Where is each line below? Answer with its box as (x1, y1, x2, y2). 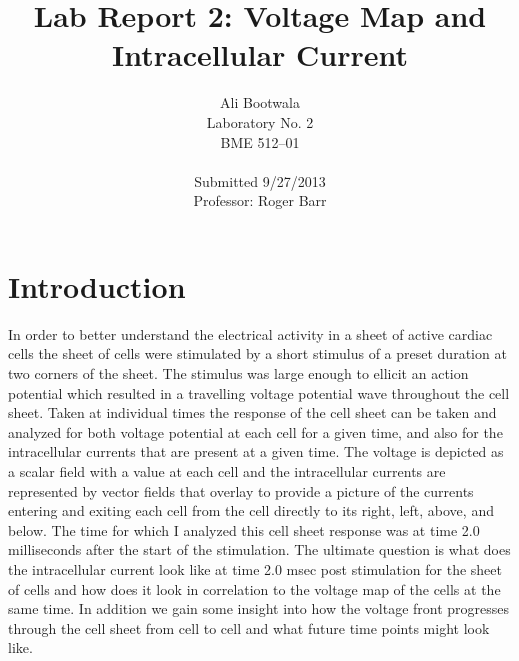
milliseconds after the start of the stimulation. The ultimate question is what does (8, 539, 511, 560)
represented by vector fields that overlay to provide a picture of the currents (8, 480, 474, 501)
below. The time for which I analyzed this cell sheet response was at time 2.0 (8, 519, 480, 540)
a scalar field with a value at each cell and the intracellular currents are (8, 460, 446, 481)
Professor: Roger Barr (193, 190, 327, 211)
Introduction (8, 265, 186, 306)
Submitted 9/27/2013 (194, 170, 326, 191)
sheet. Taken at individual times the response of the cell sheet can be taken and (8, 402, 497, 423)
